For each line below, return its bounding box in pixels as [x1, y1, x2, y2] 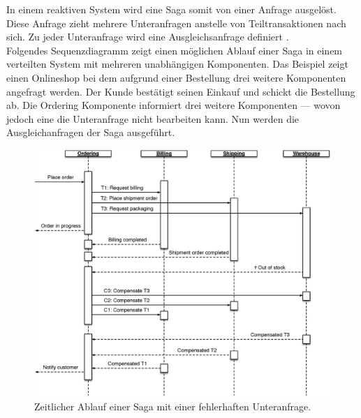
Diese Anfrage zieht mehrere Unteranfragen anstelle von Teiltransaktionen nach [6, 15, 346, 30]
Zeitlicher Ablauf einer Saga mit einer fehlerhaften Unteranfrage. [34, 398, 311, 413]
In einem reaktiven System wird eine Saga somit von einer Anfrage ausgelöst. [6, 2, 337, 16]
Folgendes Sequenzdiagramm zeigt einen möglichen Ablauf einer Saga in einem [6, 43, 343, 57]
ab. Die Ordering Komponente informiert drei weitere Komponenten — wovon [6, 98, 341, 112]
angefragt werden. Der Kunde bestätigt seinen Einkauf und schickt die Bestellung [6, 84, 355, 98]
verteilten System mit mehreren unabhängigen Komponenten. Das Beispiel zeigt [6, 57, 348, 71]
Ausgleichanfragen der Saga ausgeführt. [6, 125, 175, 140]
